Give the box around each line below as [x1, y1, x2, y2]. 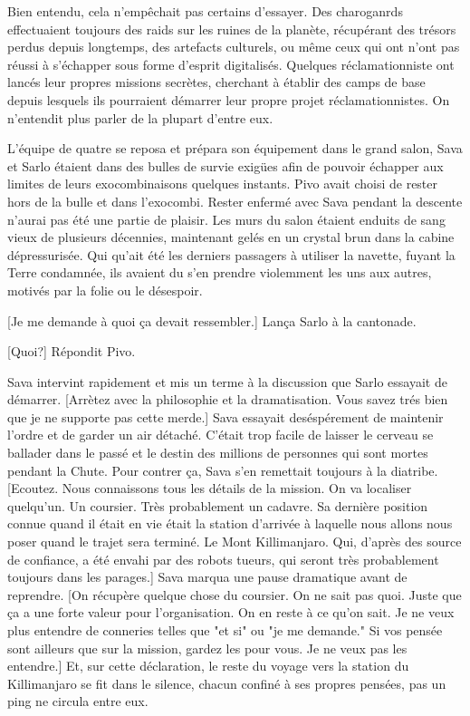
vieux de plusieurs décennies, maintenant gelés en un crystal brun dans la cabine [7, 227, 455, 247]
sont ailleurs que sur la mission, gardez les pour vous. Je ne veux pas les [7, 638, 408, 657]
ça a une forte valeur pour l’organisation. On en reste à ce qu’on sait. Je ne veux [7, 603, 455, 622]
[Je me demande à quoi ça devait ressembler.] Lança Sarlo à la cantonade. [7, 311, 417, 330]
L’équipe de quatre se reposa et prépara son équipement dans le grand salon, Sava [7, 139, 463, 158]
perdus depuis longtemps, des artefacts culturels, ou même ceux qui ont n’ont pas [7, 37, 460, 56]
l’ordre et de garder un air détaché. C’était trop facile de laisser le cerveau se [7, 425, 434, 444]
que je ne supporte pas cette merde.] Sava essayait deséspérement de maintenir [7, 407, 444, 426]
